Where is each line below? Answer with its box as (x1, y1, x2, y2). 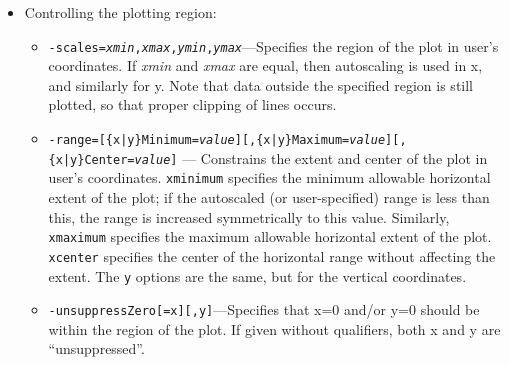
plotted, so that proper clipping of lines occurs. (48, 94, 337, 115)
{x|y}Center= (48, 152, 135, 167)
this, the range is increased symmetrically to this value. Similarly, (48, 206, 450, 227)
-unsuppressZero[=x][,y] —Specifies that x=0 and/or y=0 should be (48, 299, 480, 320)
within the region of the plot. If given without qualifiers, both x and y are (48, 318, 501, 339)
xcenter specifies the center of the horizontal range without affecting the (48, 245, 496, 266)
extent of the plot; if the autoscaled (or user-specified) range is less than (48, 187, 490, 207)
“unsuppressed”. (48, 338, 145, 359)
